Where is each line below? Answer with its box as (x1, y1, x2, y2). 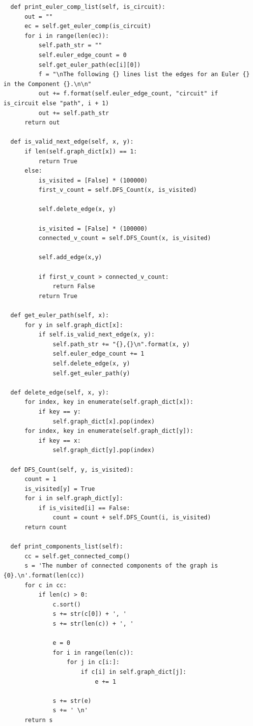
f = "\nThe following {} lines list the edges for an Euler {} (38, 71, 250, 78)
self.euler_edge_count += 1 (53, 350, 144, 358)
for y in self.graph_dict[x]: (24, 321, 123, 329)
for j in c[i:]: (66, 659, 120, 666)
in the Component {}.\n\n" (3, 80, 91, 88)
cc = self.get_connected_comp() (24, 552, 130, 560)
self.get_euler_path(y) (53, 369, 130, 377)
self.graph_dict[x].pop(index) (53, 418, 155, 425)
